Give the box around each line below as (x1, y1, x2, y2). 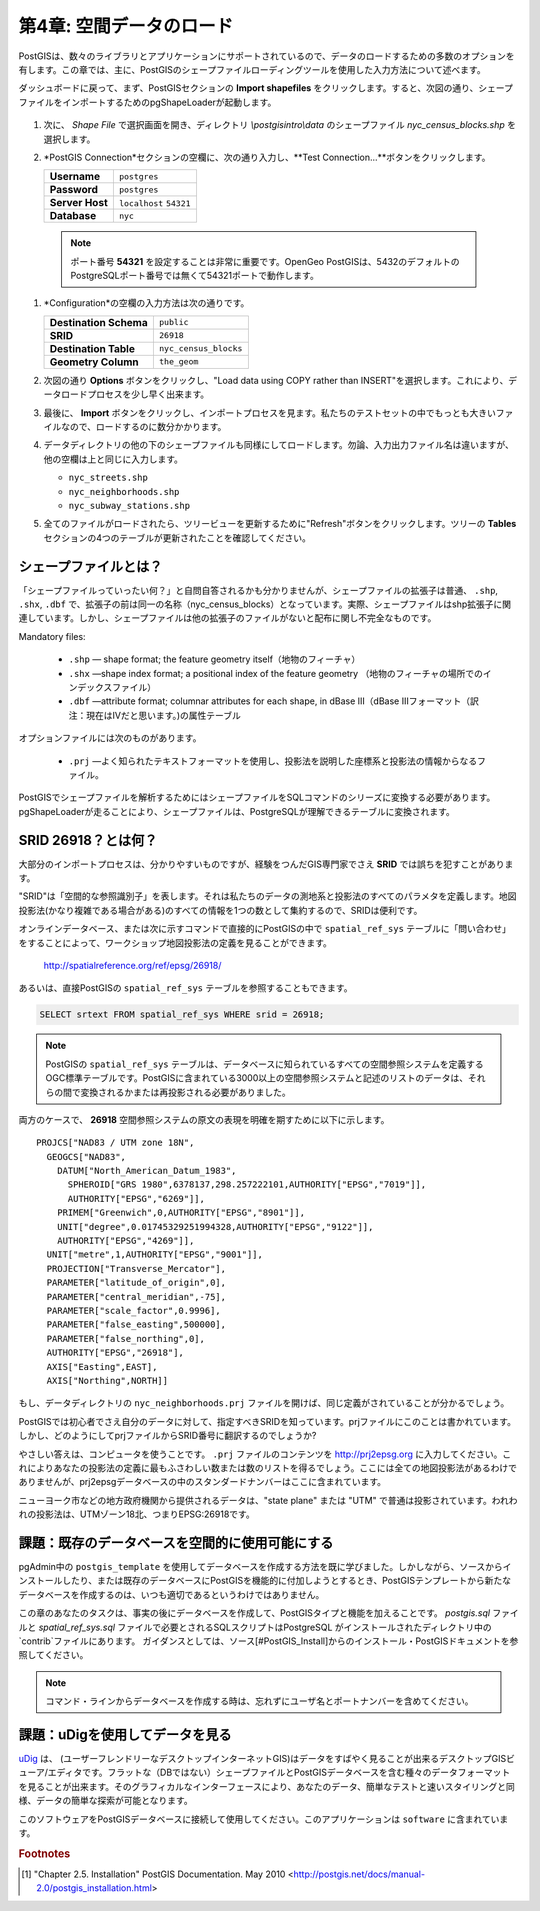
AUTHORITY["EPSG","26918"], (46, 1347, 185, 1359)
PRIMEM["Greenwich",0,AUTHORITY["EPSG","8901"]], (56, 1207, 305, 1219)
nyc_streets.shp (68, 472, 149, 484)
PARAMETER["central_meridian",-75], (46, 1291, 227, 1302)
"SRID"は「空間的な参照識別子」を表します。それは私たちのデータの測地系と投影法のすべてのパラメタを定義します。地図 (18, 890, 517, 902)
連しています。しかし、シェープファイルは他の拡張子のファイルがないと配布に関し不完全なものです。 (18, 612, 437, 624)
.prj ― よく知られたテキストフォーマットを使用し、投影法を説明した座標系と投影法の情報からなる (68, 755, 478, 767)
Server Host (49, 196, 109, 210)
